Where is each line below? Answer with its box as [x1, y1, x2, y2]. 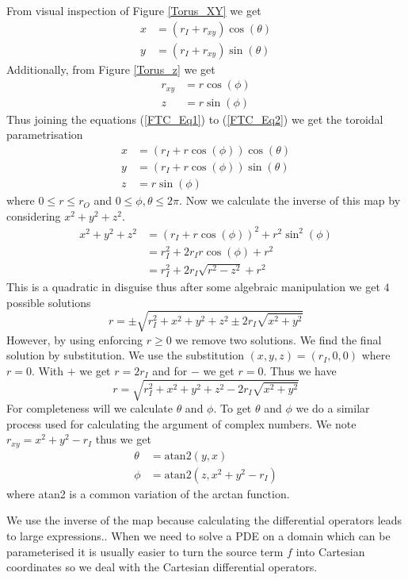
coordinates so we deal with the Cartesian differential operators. [6, 559, 318, 575]
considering [6, 207, 61, 224]
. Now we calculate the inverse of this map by [179, 192, 401, 209]
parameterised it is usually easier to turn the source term [6, 543, 284, 559]
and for [152, 362, 188, 378]
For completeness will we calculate [6, 400, 173, 417]
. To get [213, 400, 252, 417]
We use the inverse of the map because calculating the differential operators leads [6, 512, 402, 528]
